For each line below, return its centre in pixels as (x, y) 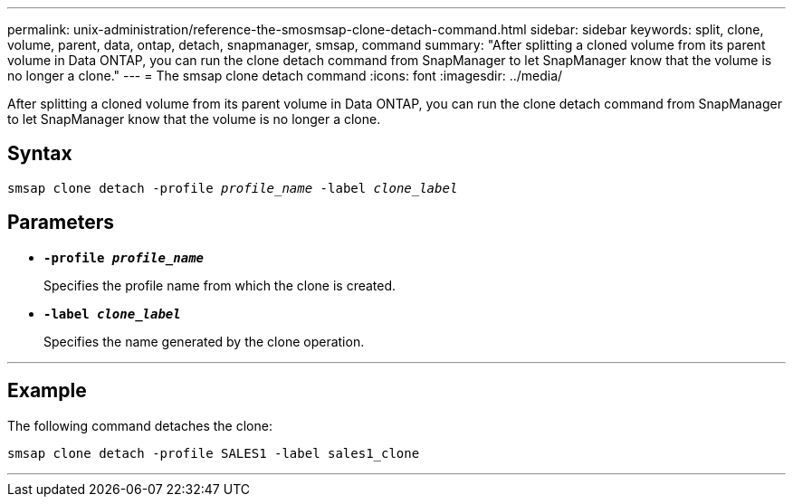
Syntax (40, 154)
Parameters (61, 223)
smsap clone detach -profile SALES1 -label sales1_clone (214, 453)
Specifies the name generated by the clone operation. (204, 341)
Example (47, 391)
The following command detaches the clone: (140, 425)
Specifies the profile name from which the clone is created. (220, 285)
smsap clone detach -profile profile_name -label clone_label (233, 188)
